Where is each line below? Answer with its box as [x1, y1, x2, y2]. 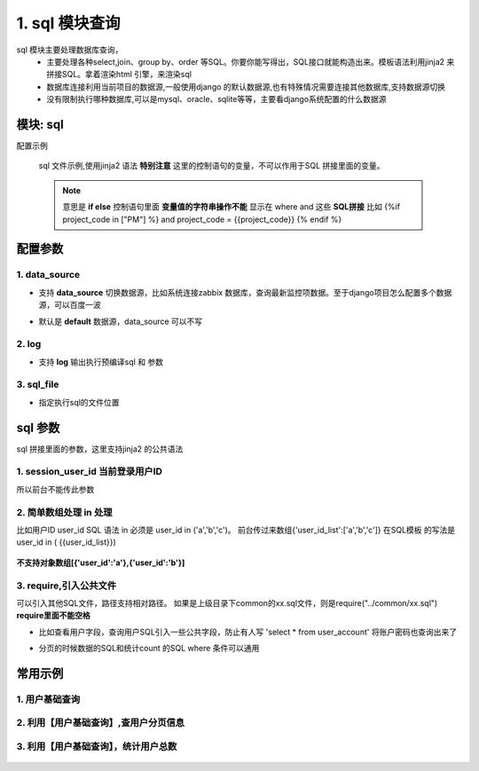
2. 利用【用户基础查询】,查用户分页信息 [16, 717, 185, 729]
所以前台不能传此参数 [16, 484, 95, 494]
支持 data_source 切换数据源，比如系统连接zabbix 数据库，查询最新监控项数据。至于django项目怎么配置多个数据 [38, 287, 452, 297]
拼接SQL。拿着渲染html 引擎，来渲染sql [46, 69, 192, 80]
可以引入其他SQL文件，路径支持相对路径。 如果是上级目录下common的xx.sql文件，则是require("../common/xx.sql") [16, 597, 438, 608]
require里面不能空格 [16, 610, 90, 621]
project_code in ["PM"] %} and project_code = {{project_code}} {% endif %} [62, 214, 342, 224]
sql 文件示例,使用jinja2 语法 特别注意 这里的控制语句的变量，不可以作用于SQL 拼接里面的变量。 [38, 161, 385, 171]
